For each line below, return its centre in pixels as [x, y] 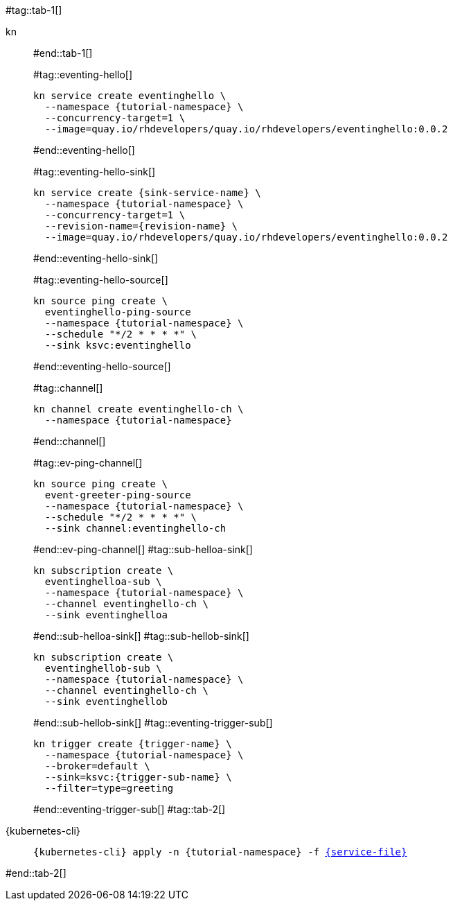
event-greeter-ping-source [118, 495]
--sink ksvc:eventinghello [118, 345]
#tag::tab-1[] [34, 10]
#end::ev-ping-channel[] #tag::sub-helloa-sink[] [143, 549]
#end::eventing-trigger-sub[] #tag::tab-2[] [130, 809]
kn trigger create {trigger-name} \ [133, 744]
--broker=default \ [97, 766]
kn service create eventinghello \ [130, 96]
